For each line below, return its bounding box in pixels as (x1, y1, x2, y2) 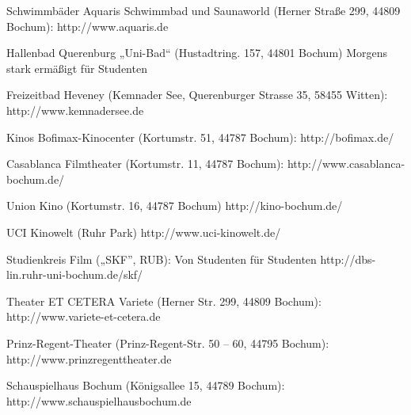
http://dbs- (320, 250, 376, 267)
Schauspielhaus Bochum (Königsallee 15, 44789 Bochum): (6, 377, 285, 394)
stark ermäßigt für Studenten (6, 59, 147, 76)
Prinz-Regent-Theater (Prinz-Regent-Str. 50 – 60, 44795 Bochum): (6, 334, 329, 351)
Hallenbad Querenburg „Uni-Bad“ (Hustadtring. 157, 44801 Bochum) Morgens (6, 44, 388, 61)
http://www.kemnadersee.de (6, 101, 144, 118)
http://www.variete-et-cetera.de (6, 308, 161, 325)
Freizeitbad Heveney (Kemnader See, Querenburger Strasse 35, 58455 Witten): (6, 86, 388, 103)
